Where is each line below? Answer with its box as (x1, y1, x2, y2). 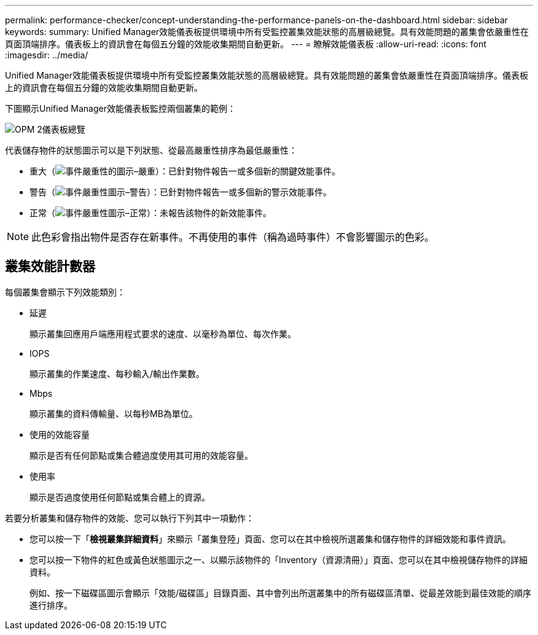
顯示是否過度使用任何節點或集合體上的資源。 (29, 491, 210, 502)
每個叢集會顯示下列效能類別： (5, 286, 125, 297)
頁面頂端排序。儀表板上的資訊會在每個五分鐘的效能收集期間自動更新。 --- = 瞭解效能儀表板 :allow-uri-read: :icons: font (5, 39, 486, 49)
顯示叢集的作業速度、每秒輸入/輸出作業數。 (29, 368, 205, 379)
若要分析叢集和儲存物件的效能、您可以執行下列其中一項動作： (5, 512, 254, 523)
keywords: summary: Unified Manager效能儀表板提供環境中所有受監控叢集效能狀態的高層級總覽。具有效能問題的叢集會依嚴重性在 (5, 26, 529, 37)
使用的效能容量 (29, 429, 90, 440)
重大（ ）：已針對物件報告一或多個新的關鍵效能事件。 (29, 166, 340, 176)
